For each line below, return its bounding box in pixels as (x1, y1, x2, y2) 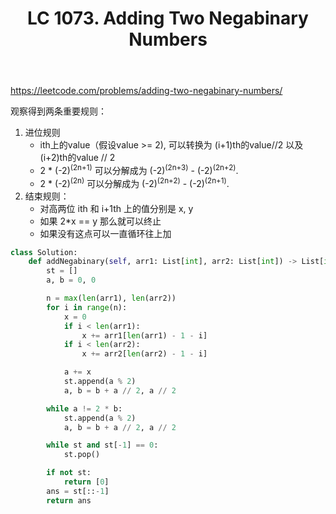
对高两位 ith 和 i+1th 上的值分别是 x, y (39, 202, 194, 214)
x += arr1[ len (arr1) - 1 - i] (81, 330, 208, 341)
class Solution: (10, 247, 78, 257)
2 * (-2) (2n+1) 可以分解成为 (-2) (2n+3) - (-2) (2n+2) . (39, 163, 239, 176)
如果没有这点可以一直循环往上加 (39, 227, 172, 239)
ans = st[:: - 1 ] (46, 486, 110, 496)
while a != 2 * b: (46, 403, 123, 414)
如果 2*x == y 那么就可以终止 (39, 215, 162, 227)
